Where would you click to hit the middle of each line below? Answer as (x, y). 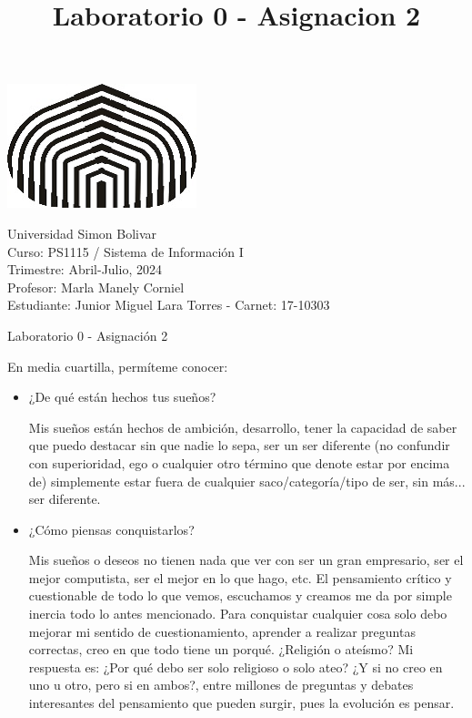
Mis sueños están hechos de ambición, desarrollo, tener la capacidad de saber (243, 427)
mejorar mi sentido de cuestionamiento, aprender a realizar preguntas (222, 631)
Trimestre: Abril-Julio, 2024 (85, 269)
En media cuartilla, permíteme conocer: (118, 366)
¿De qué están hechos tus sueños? (122, 397)
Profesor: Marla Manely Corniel (96, 287)
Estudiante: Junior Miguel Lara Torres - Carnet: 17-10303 (169, 305)
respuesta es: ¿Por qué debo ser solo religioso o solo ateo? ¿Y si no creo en (236, 667)
